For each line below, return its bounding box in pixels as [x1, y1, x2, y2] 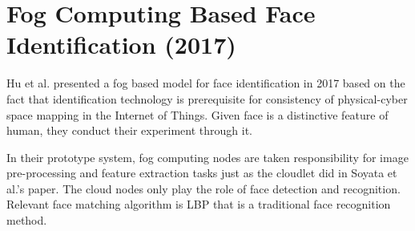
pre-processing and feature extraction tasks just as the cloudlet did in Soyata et [6, 164, 397, 181]
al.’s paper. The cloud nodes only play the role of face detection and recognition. [6, 180, 401, 197]
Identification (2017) [6, 28, 236, 61]
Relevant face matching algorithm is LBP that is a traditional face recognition [6, 196, 391, 213]
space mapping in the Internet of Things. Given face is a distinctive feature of [6, 106, 389, 123]
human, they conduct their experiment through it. [6, 122, 252, 139]
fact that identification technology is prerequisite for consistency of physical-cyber [6, 90, 408, 107]
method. [6, 212, 47, 229]
